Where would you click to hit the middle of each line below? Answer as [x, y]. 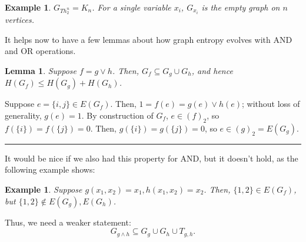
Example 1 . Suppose [44, 189]
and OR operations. [40, 51]
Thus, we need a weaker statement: [68, 222]
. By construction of [117, 115]
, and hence [212, 70]
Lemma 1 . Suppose [41, 70]
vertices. [19, 20]
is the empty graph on [241, 7]
